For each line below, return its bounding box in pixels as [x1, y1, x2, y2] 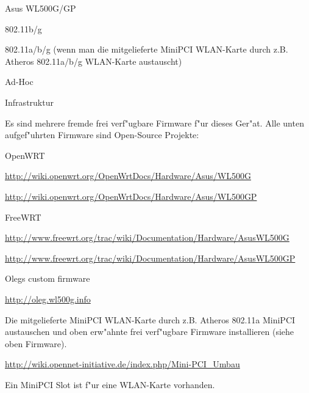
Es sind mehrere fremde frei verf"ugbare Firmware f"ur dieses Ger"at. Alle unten [5, 116, 304, 129]
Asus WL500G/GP [5, 2, 76, 14]
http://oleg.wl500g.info [5, 292, 91, 305]
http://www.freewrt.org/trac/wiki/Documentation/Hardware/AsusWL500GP [5, 251, 296, 264]
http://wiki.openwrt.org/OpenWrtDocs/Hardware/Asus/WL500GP [5, 189, 257, 202]
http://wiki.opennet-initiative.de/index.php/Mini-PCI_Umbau [5, 358, 240, 370]
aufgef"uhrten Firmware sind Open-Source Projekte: [5, 128, 199, 141]
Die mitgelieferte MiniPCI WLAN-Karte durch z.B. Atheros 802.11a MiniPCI [5, 313, 296, 326]
